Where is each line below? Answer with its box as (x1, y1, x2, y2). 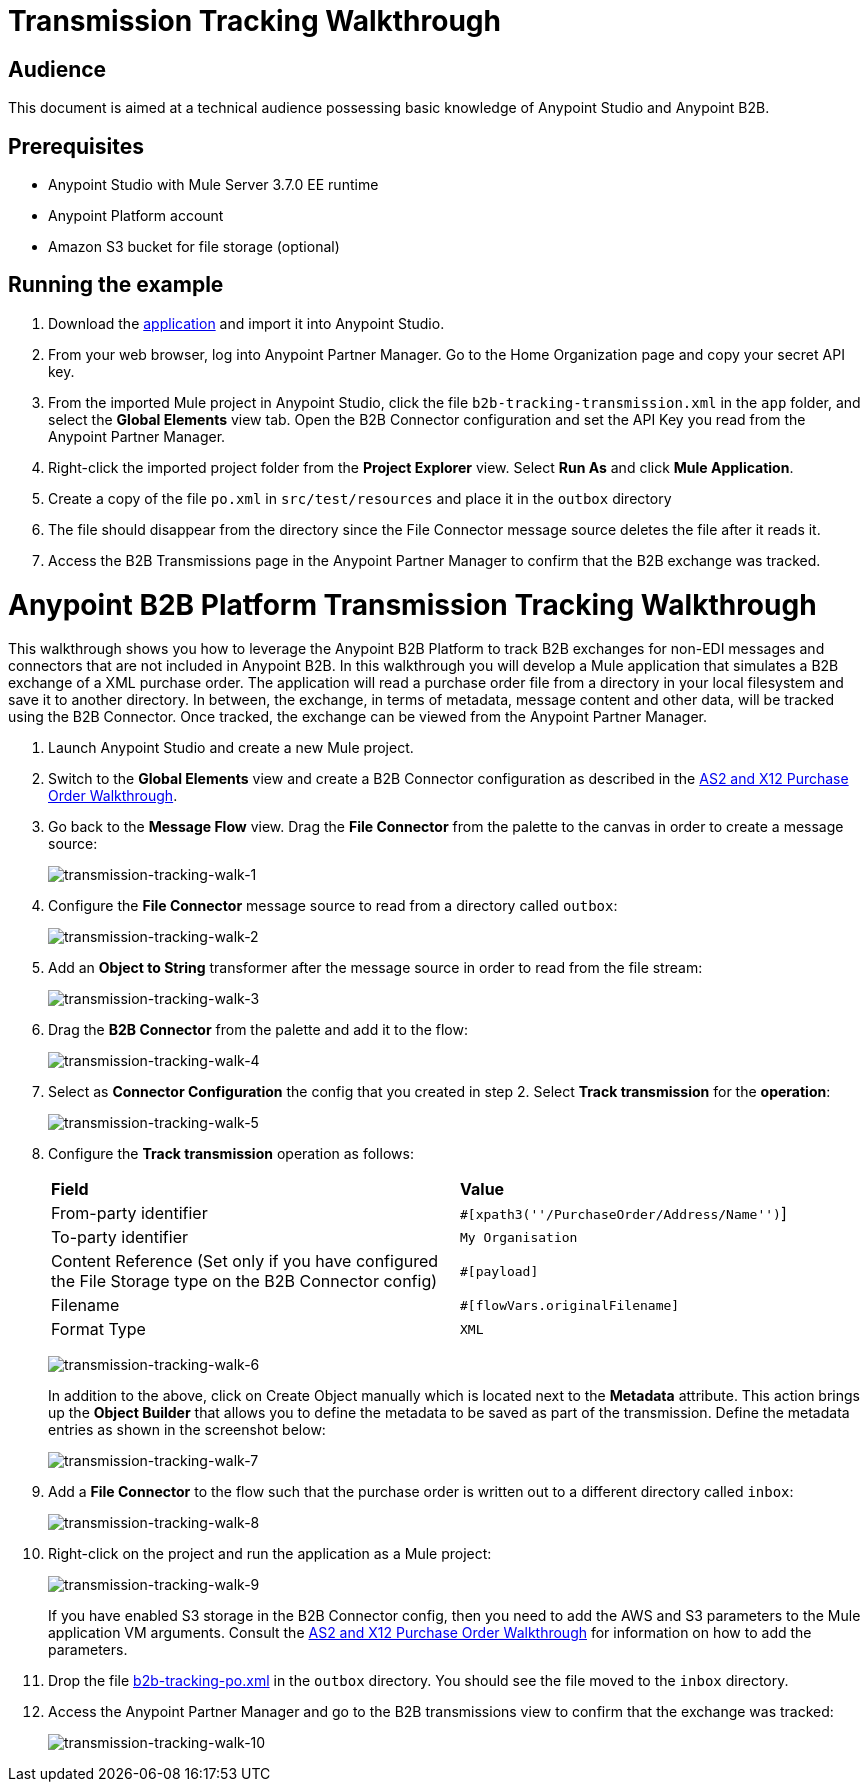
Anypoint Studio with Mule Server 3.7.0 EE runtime (48, 176, 379, 194)
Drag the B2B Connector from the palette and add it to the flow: (48, 1021, 468, 1039)
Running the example (8, 272, 224, 298)
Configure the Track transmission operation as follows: (48, 1145, 414, 1163)
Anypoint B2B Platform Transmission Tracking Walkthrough (8, 587, 817, 622)
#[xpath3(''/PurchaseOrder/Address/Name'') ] (460, 1203, 787, 1224)
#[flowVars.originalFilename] (460, 1297, 680, 1313)
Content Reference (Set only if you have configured (51, 1251, 439, 1272)
